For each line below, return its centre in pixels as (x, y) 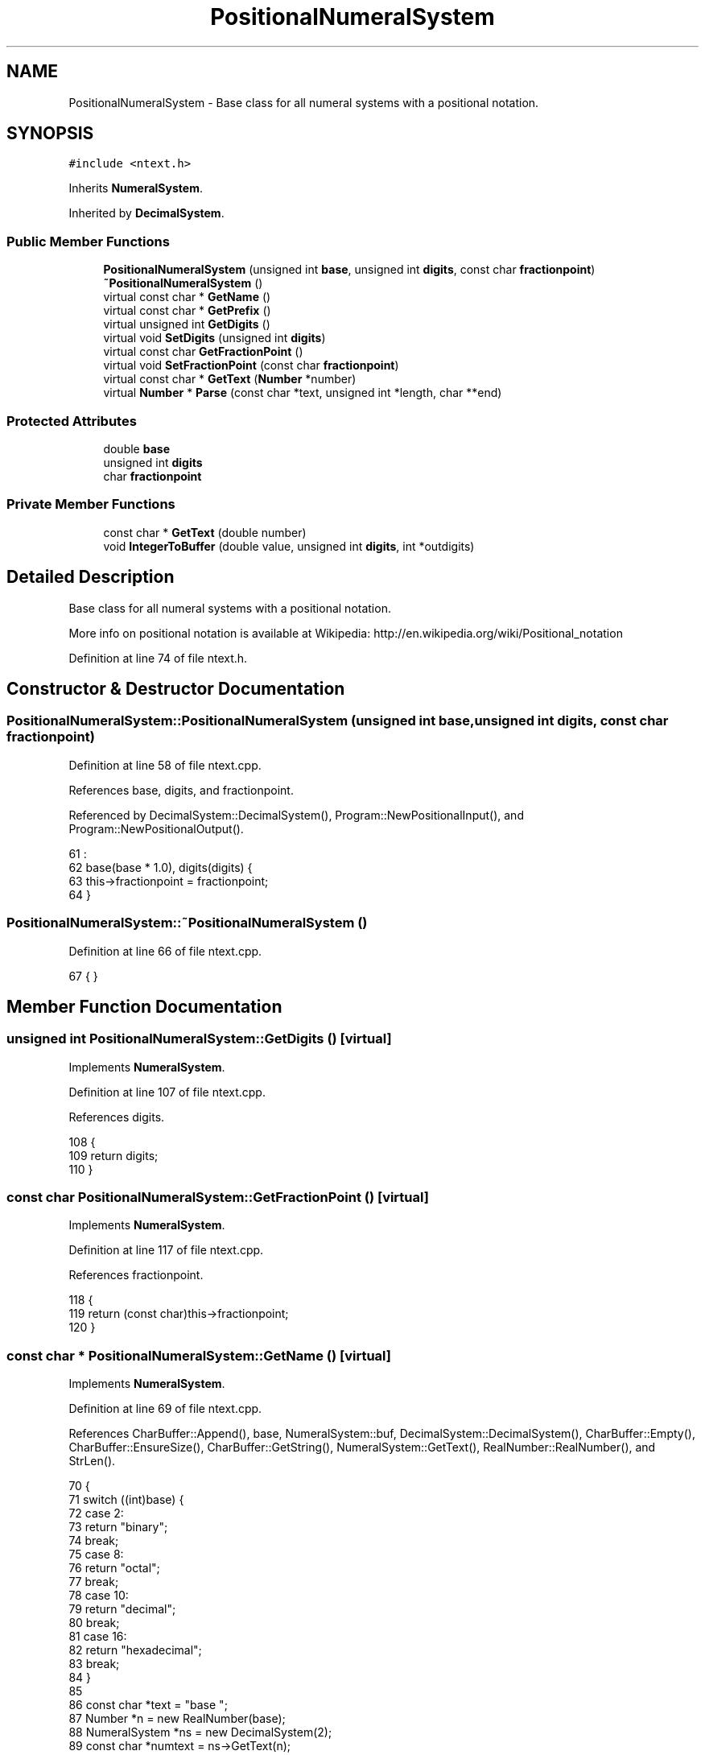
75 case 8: (96, 1555)
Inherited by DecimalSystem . (146, 213)
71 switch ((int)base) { (126, 1500)
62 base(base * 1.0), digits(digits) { (161, 867)
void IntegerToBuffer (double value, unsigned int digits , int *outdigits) (289, 546)
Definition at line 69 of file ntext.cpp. (165, 1409)
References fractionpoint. (136, 1275)
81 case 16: (98, 1637)
